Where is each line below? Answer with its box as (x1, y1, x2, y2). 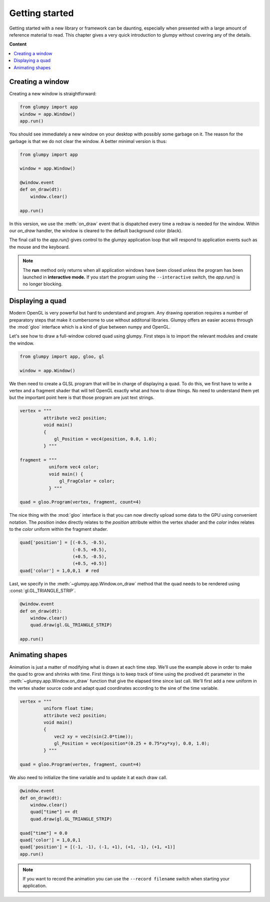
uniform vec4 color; (48, 464, 99, 470)
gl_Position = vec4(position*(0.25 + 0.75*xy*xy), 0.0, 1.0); (54, 740, 210, 746)
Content (9, 41, 27, 47)
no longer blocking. (22, 281, 62, 287)
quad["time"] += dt (30, 809, 78, 815)
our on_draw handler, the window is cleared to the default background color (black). (9, 228, 182, 234)
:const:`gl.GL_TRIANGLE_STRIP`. (9, 587, 76, 594)
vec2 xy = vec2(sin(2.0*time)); (54, 733, 133, 739)
